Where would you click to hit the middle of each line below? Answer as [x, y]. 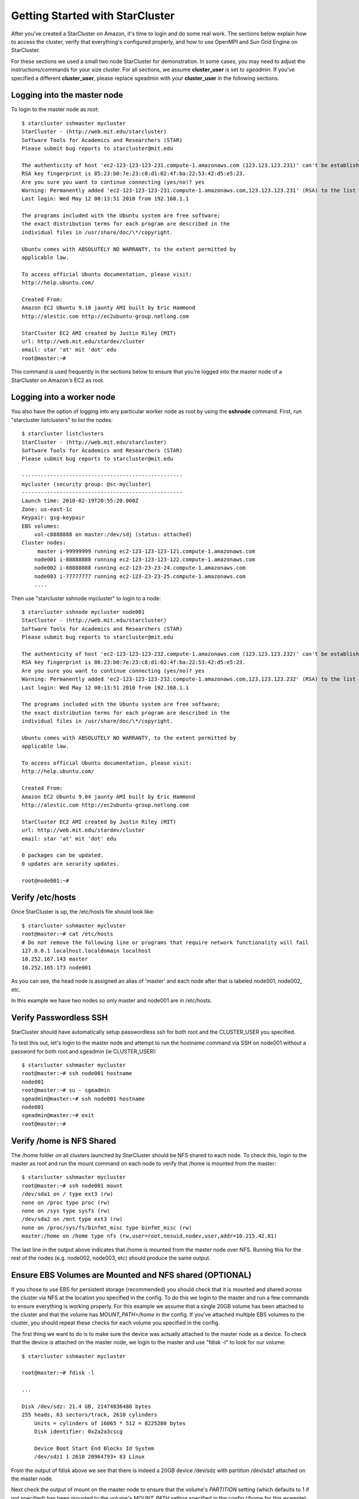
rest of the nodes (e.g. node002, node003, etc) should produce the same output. [111, 1258]
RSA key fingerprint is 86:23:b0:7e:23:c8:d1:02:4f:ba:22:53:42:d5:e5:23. [134, 662]
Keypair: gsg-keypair [53, 518]
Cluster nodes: [44, 543]
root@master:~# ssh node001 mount [72, 1185]
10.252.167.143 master [55, 959]
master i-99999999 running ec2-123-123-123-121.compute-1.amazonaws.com [146, 551]
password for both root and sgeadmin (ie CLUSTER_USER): [84, 1051]
